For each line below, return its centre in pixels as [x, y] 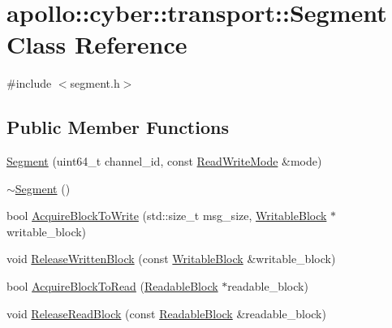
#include [29, 83]
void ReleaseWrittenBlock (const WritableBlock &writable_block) [171, 259]
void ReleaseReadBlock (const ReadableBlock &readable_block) [166, 313]
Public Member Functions [118, 127]
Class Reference [97, 44]
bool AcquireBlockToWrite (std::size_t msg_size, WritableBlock [167, 216]
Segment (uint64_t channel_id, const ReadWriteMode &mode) [164, 161]
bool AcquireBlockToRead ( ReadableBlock [112, 286]
